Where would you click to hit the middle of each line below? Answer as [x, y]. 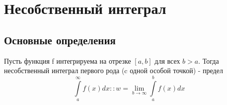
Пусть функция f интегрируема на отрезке [68, 60]
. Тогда [209, 60]
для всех [167, 60]
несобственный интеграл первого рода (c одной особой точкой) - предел [113, 70]
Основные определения [60, 40]
